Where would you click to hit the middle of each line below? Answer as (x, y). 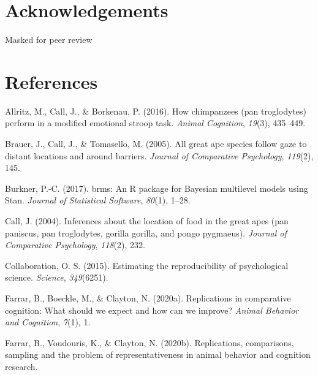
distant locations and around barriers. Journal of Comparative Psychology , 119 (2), (159, 155)
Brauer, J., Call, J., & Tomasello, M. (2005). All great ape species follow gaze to (156, 144)
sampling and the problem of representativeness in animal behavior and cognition (158, 354)
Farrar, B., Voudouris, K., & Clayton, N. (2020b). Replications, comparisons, (150, 342)
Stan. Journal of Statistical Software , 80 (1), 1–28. (98, 200)
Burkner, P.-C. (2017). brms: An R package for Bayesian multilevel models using (157, 188)
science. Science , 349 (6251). (57, 277)
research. (21, 366)
